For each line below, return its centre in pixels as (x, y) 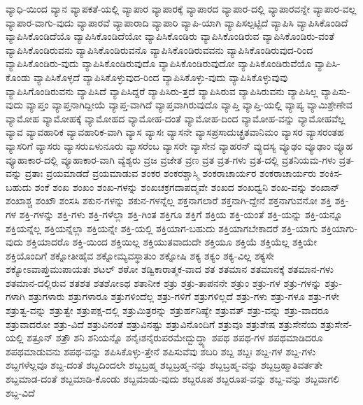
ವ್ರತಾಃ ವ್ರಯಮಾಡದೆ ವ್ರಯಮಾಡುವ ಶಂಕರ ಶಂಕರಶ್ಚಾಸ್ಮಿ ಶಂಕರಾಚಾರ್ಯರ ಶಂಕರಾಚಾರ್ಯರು (171, 173)
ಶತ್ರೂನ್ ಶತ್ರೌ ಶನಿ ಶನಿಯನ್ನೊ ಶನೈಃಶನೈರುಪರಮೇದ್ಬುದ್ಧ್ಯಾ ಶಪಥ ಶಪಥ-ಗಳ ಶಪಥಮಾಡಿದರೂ (175, 337)
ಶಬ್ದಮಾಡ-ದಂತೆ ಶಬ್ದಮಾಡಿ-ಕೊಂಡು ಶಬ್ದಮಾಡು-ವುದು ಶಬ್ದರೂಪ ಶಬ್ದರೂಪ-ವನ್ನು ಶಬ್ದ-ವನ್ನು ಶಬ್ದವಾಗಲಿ (172, 379)
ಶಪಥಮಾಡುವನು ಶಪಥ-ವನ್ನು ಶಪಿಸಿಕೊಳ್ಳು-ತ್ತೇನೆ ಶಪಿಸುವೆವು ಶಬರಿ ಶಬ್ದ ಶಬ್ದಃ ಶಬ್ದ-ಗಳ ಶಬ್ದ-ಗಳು (161, 351)
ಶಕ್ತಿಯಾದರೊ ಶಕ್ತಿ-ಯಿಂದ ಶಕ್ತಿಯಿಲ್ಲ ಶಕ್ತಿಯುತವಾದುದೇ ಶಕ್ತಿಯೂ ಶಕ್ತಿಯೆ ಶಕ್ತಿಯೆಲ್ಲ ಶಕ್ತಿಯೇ (171, 242)
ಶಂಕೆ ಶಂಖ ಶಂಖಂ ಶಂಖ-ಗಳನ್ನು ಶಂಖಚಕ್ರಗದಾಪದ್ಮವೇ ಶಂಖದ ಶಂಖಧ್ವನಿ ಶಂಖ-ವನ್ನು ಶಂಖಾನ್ (187, 186)
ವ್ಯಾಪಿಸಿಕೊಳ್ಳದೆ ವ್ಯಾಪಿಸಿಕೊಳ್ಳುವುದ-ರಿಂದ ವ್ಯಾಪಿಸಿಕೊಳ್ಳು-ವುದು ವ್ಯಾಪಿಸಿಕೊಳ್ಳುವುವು (161, 77)
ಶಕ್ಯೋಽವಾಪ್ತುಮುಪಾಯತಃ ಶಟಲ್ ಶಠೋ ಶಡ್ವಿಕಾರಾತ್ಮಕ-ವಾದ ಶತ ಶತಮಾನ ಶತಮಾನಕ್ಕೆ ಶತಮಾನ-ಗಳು (170, 269)
